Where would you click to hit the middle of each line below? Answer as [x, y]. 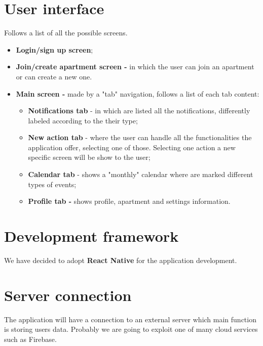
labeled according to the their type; [83, 120]
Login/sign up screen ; [54, 49]
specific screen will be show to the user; [89, 157]
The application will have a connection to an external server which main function [130, 319]
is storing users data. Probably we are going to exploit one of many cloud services [131, 329]
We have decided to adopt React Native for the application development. [121, 260]
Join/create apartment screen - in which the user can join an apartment [135, 67]
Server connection [68, 295]
